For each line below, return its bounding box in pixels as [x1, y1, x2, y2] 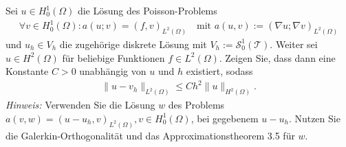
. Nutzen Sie [288, 111, 340, 125]
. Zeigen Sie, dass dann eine [219, 50, 336, 65]
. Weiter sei [270, 36, 318, 51]
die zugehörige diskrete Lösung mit [59, 36, 207, 51]
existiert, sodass [186, 64, 253, 78]
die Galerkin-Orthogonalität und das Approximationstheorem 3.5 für [6, 128, 295, 142]
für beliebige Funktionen [62, 50, 165, 65]
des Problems [168, 98, 225, 112]
